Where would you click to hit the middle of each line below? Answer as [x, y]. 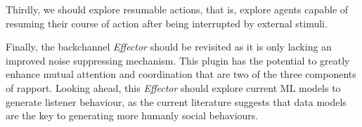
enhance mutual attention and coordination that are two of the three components [181, 74]
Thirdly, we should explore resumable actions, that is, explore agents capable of [177, 9]
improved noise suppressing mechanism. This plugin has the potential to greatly [178, 60]
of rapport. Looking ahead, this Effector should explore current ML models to [173, 87]
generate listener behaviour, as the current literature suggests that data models [176, 101]
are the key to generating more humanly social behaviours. [132, 115]
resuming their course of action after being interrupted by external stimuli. [167, 23]
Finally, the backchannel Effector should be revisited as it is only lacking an [169, 47]
